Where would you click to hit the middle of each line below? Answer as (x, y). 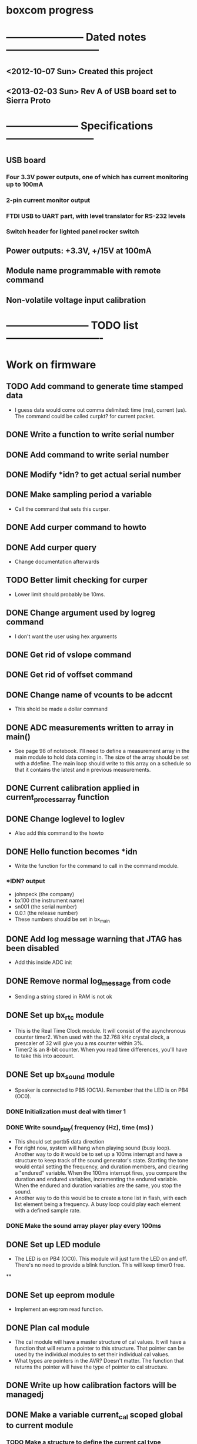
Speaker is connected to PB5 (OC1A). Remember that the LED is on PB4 (101, 1090)
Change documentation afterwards (57, 561)
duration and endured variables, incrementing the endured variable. (96, 1179)
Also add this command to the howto (59, 833)
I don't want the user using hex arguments (66, 636)
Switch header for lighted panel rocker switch (73, 232)
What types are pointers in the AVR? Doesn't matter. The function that (99, 1360)
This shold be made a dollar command (61, 709)
